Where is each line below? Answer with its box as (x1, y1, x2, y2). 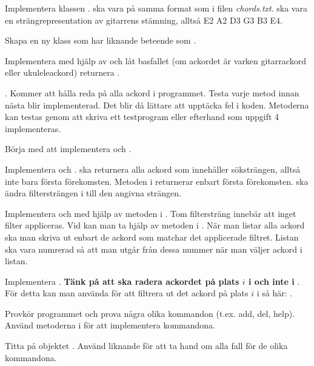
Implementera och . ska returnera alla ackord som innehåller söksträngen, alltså (5, 162, 301, 175)
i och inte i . (249, 274, 300, 287)
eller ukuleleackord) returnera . (5, 66, 120, 79)
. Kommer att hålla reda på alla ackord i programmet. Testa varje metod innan (5, 86, 299, 99)
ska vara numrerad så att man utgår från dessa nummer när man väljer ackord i (5, 242, 302, 255)
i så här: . (256, 287, 293, 299)
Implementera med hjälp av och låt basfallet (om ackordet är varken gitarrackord (5, 54, 306, 67)
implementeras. (5, 122, 61, 135)
